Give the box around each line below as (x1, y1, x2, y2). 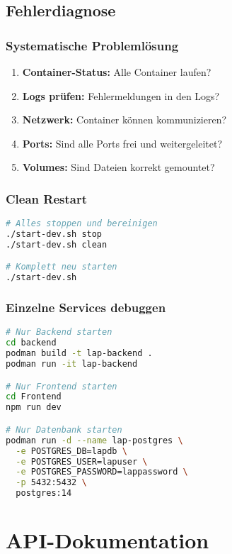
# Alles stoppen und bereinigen (6, 218, 158, 229)
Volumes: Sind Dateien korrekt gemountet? (22, 160, 215, 174)
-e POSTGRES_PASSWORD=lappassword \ (16, 467, 188, 477)
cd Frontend (6, 392, 62, 402)
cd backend (6, 338, 57, 348)
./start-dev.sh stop (6, 229, 103, 240)
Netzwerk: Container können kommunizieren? (22, 112, 227, 127)
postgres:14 (16, 488, 72, 499)
